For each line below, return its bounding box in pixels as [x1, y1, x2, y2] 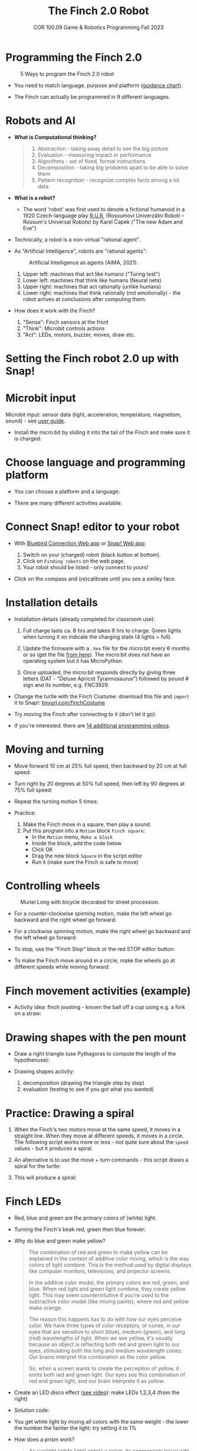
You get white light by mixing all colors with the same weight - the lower [14, 1418, 189, 1426]
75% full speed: [14, 786, 52, 794]
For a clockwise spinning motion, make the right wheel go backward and [14, 928, 191, 935]
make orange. [28, 1304, 63, 1311]
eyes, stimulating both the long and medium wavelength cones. [28, 1347, 183, 1355]
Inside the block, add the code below [31, 839, 122, 847]
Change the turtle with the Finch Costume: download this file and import [14, 692, 190, 699]
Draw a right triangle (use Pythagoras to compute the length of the [14, 1050, 176, 1057]
